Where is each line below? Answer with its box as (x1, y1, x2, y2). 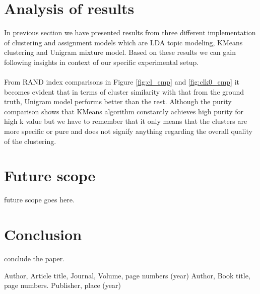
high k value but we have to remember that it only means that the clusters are (4, 116, 247, 126)
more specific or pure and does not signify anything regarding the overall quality (4, 126, 252, 136)
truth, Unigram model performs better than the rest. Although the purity (4, 96, 232, 107)
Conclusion (4, 224, 82, 245)
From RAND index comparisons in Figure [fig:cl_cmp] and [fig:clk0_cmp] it (4, 77, 239, 87)
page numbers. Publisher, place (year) (4, 280, 121, 290)
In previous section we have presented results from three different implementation (4, 27, 256, 38)
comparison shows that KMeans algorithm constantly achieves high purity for (4, 106, 244, 116)
